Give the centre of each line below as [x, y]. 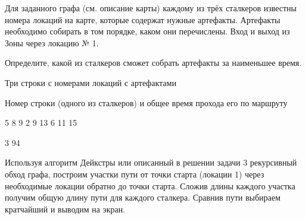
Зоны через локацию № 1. [52, 42]
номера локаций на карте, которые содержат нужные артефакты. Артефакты [143, 19]
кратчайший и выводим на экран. [65, 209]
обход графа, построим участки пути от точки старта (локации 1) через [135, 174]
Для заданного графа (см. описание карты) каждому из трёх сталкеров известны [151, 8]
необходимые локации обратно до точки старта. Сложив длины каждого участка [150, 185]
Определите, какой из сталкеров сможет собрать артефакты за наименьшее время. [153, 63]
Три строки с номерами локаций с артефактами [91, 82]
